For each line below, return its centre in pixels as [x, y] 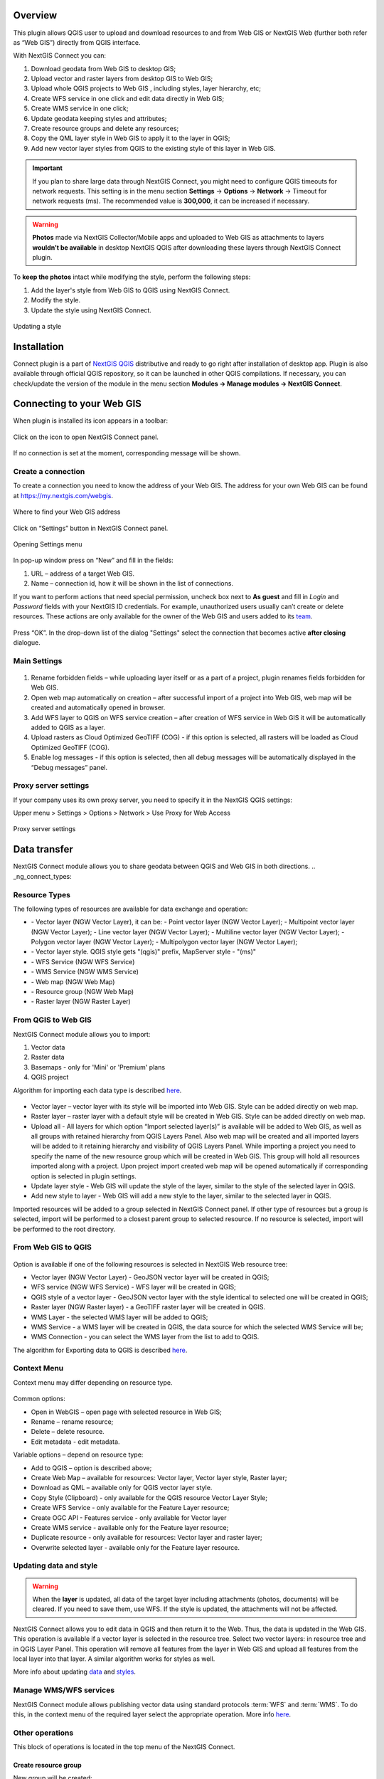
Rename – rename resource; [72, 1422]
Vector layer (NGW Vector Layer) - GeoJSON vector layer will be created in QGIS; [150, 1277]
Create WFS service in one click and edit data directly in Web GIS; [128, 98]
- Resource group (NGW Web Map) [82, 992]
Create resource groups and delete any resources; [105, 129]
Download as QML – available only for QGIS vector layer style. [122, 1488]
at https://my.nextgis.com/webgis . [63, 495]
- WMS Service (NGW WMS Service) [85, 972]
